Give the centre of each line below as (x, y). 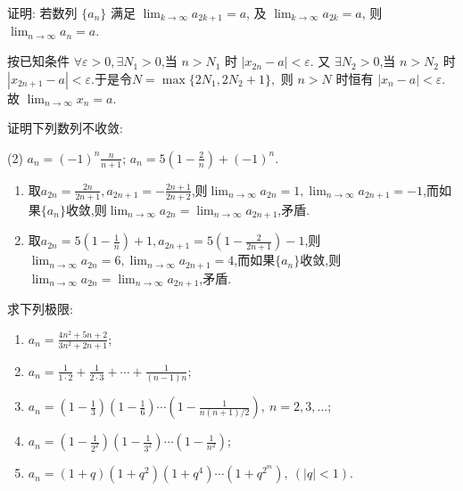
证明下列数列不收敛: (65, 128)
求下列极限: (40, 309)
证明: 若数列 (42, 12)
